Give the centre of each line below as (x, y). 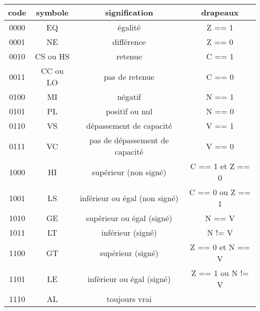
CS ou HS (52, 56)
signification (129, 12)
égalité (129, 27)
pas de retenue (129, 76)
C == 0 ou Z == (220, 192)
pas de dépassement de (129, 140)
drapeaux (220, 12)
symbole (52, 12)
